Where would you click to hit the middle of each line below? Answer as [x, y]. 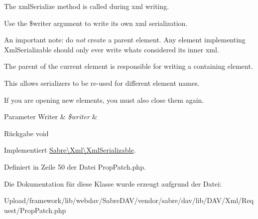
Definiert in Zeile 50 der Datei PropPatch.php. [75, 166]
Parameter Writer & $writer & [51, 116]
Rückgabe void [26, 133]
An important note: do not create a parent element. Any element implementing [125, 40]
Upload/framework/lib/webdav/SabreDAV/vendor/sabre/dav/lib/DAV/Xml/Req [129, 200]
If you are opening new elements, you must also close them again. [104, 100]
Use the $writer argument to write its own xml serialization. [96, 23]
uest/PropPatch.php [35, 210]
